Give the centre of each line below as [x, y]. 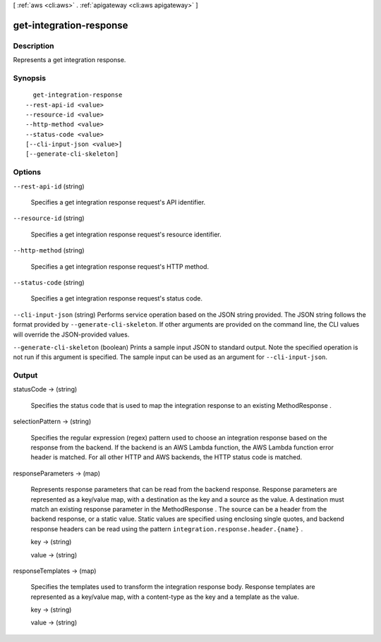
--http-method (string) [49, 250]
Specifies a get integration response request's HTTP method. [120, 266]
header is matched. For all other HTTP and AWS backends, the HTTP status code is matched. [167, 457]
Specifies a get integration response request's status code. [117, 298]
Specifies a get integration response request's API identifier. [118, 202]
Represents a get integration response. [69, 60]
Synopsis [29, 78]
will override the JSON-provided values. [71, 334]
